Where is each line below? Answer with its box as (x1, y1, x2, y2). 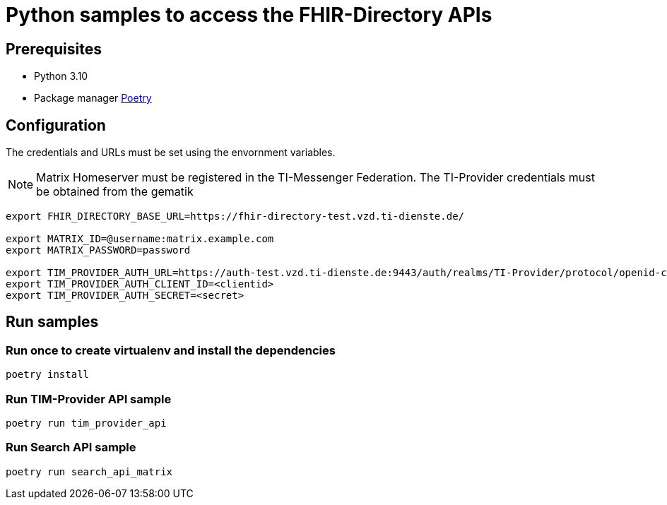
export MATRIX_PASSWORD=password (6, 244, 191, 256)
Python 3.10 (34, 70, 88, 83)
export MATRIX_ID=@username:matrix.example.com (6, 233, 274, 245)
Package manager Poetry (34, 92, 152, 105)
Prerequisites (6, 40, 102, 58)
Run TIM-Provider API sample (6, 391, 172, 406)
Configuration (6, 116, 106, 134)
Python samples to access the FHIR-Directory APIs (6, 3, 492, 27)
